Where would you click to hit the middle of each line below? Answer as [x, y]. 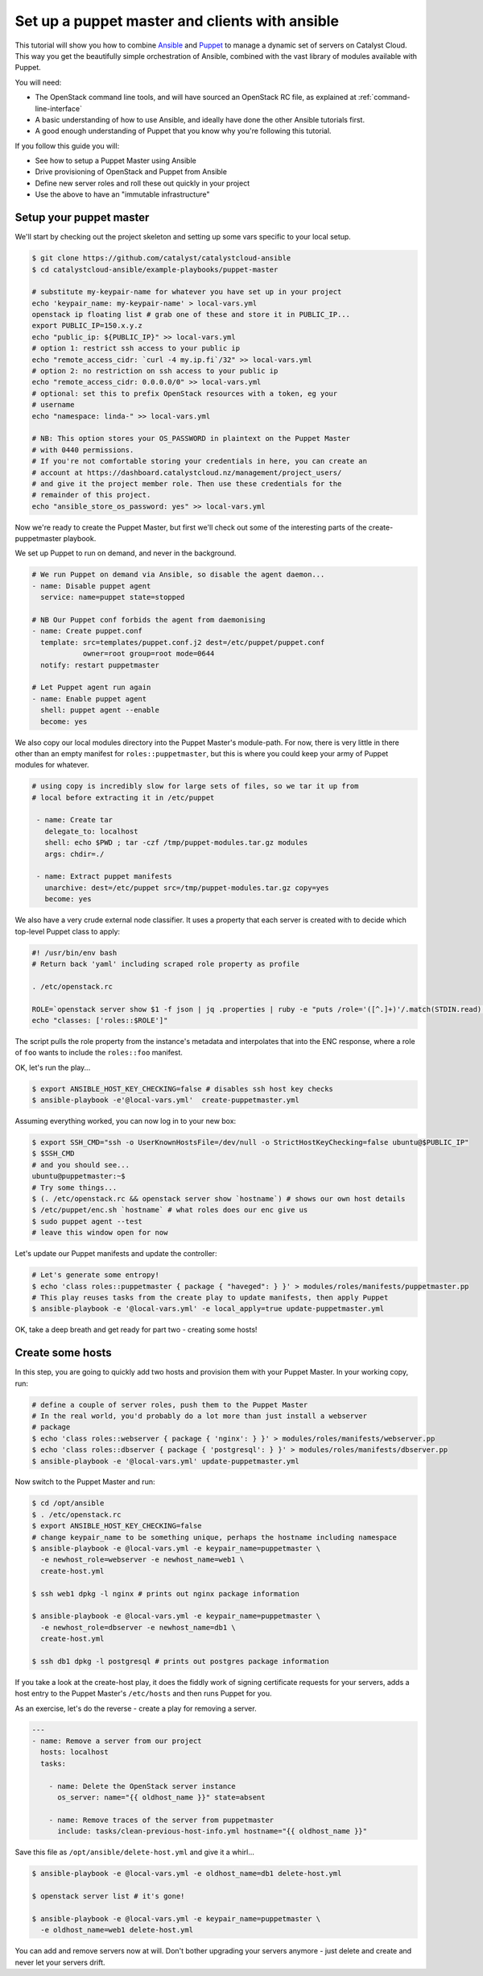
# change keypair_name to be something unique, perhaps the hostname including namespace [215, 1537]
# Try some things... [74, 1188]
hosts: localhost [74, 1752]
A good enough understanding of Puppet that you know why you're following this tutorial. [183, 131]
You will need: [38, 82]
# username [53, 405]
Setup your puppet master [82, 218]
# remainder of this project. [91, 495]
